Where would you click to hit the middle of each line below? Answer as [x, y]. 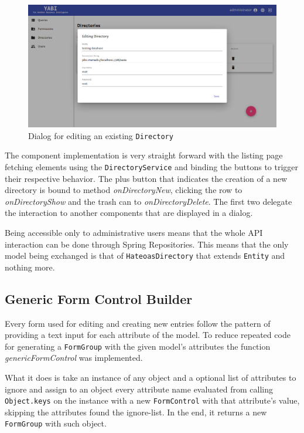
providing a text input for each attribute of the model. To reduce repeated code [148, 335]
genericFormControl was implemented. [74, 358]
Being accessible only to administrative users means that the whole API [134, 232]
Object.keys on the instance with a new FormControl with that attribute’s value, [152, 400]
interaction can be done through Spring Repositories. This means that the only [147, 244]
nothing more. [30, 267]
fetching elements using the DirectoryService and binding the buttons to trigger [152, 166]
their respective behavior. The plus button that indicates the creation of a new [146, 178]
